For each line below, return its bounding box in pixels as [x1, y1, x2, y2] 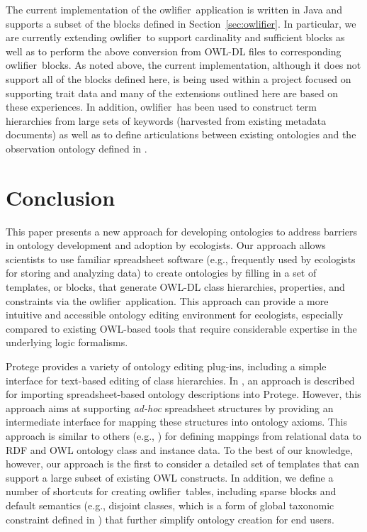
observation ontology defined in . [6, 140, 147, 155]
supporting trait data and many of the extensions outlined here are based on [6, 85, 339, 100]
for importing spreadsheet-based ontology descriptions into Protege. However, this [6, 387, 361, 401]
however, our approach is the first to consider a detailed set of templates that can [6, 456, 360, 471]
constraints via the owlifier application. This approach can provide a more [6, 293, 329, 308]
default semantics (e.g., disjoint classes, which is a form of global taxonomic [6, 497, 334, 512]
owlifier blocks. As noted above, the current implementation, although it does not [6, 57, 361, 72]
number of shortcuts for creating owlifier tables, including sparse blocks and [6, 484, 337, 499]
